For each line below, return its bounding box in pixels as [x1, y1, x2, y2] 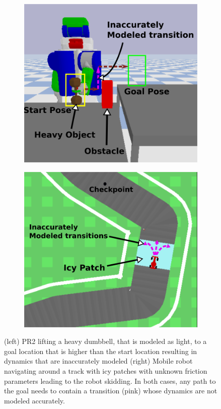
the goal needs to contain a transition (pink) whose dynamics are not [4, 385, 217, 396]
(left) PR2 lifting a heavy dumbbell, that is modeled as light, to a [4, 336, 207, 346]
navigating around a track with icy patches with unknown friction [4, 365, 207, 376]
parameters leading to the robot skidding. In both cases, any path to [4, 375, 216, 386]
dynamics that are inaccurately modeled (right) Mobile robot [4, 356, 193, 366]
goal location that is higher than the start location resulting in [4, 345, 197, 356]
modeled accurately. [4, 395, 65, 405]
